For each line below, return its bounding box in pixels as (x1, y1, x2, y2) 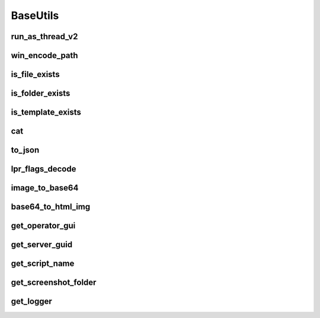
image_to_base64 (11, 183, 79, 193)
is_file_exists (11, 69, 60, 79)
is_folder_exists (11, 88, 71, 98)
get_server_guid (11, 240, 73, 250)
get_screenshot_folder (11, 278, 97, 288)
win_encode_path (11, 50, 78, 61)
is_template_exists (11, 107, 81, 117)
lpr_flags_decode (11, 164, 76, 174)
